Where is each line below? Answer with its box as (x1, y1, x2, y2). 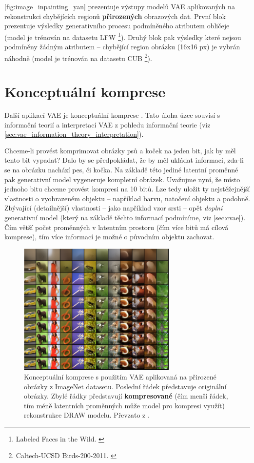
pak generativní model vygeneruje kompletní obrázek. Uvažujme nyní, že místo (4, 174, 240, 184)
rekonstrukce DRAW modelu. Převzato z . (24, 410, 150, 420)
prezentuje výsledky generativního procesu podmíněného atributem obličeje (4, 21, 230, 31)
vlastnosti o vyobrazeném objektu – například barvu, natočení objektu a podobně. (4, 193, 250, 203)
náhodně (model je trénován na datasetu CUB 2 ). (4, 51, 152, 63)
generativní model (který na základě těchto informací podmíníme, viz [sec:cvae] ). (4, 212, 246, 222)
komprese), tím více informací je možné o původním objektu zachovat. (4, 231, 215, 242)
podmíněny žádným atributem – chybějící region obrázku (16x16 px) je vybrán (4, 42, 240, 52)
